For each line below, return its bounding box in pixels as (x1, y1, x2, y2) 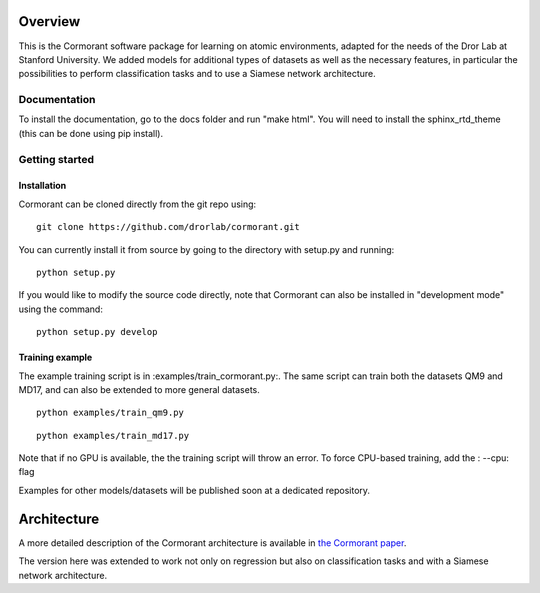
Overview (18, 13, 81, 30)
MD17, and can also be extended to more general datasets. (18, 383, 260, 395)
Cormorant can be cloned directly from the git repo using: (18, 198, 257, 210)
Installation (18, 180, 67, 192)
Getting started (18, 152, 95, 166)
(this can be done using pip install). (18, 127, 164, 139)
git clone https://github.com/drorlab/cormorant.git (36, 221, 300, 233)
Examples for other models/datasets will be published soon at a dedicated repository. (18, 484, 370, 496)
